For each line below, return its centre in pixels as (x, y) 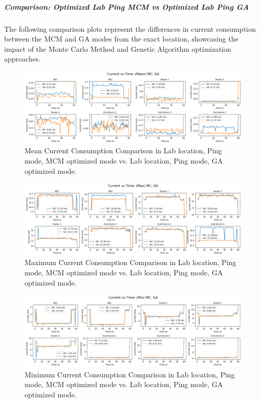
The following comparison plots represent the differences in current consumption (130, 28)
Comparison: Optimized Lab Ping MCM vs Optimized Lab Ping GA (127, 6)
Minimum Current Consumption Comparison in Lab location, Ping (130, 374)
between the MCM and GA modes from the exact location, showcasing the (121, 39)
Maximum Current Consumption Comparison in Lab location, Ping (131, 262)
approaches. (23, 59)
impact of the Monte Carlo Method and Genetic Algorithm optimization (118, 48)
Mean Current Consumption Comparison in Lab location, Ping (123, 150)
